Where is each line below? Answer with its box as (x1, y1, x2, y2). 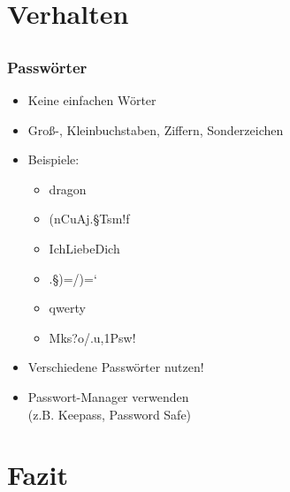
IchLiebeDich (49, 239, 120, 258)
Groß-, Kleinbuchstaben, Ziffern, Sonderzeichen (27, 120, 284, 139)
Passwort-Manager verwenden (27, 388, 189, 405)
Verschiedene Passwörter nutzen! (27, 358, 204, 376)
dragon (49, 179, 87, 198)
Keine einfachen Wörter (27, 91, 156, 110)
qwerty (49, 299, 86, 317)
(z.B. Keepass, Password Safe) (27, 405, 192, 423)
